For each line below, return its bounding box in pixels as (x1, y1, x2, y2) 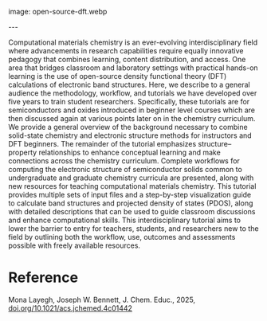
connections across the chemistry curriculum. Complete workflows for (8, 156, 241, 166)
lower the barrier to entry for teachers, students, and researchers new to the (8, 224, 259, 233)
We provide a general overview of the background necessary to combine (8, 123, 249, 131)
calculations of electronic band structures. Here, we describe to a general (8, 80, 250, 89)
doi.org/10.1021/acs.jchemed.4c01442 (8, 303, 133, 313)
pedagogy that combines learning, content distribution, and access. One (8, 55, 246, 64)
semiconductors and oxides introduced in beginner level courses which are (8, 105, 255, 115)
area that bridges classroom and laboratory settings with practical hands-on (8, 63, 258, 72)
